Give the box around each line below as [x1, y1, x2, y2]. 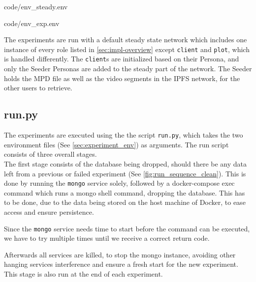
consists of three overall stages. [4, 149, 97, 159]
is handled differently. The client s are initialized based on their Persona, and [4, 54, 239, 64]
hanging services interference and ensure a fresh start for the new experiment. [4, 259, 238, 269]
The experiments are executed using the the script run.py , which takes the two [4, 130, 243, 140]
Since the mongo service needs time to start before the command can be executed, [4, 223, 250, 233]
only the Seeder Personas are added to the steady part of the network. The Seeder [4, 63, 252, 74]
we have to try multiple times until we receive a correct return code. [4, 233, 210, 243]
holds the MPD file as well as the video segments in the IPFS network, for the [4, 73, 240, 83]
